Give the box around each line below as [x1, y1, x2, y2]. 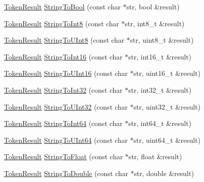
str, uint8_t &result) [130, 35, 194, 45]
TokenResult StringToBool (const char [4, 1, 121, 11]
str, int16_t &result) [128, 51, 192, 61]
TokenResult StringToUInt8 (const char [4, 35, 125, 45]
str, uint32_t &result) [134, 101, 201, 112]
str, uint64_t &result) [134, 134, 201, 145]
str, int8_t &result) [125, 18, 185, 28]
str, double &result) [134, 168, 194, 178]
